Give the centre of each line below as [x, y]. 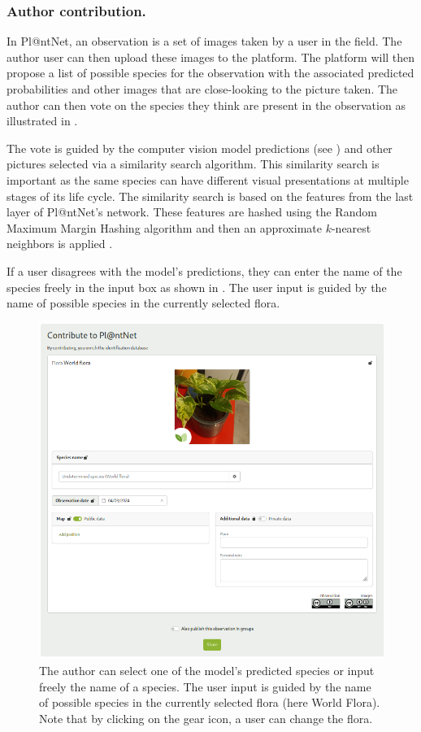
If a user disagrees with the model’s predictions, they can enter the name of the [204, 270]
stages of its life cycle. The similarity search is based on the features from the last [210, 196]
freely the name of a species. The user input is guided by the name [205, 686]
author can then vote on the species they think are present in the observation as [206, 105]
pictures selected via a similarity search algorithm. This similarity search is [193, 164]
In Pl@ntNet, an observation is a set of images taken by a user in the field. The [204, 41]
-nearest [351, 227]
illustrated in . [42, 121]
